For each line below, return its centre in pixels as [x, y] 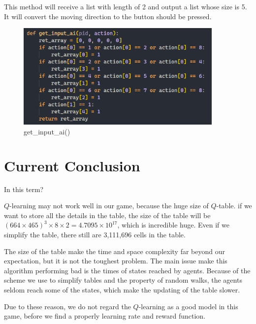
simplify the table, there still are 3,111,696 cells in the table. [95, 234]
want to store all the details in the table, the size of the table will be [107, 215]
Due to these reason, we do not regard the [67, 306]
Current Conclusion [72, 165]
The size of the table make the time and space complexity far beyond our [114, 251]
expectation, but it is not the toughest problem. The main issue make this [116, 261]
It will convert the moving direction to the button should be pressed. [108, 16]
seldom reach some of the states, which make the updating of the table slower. [122, 289]
